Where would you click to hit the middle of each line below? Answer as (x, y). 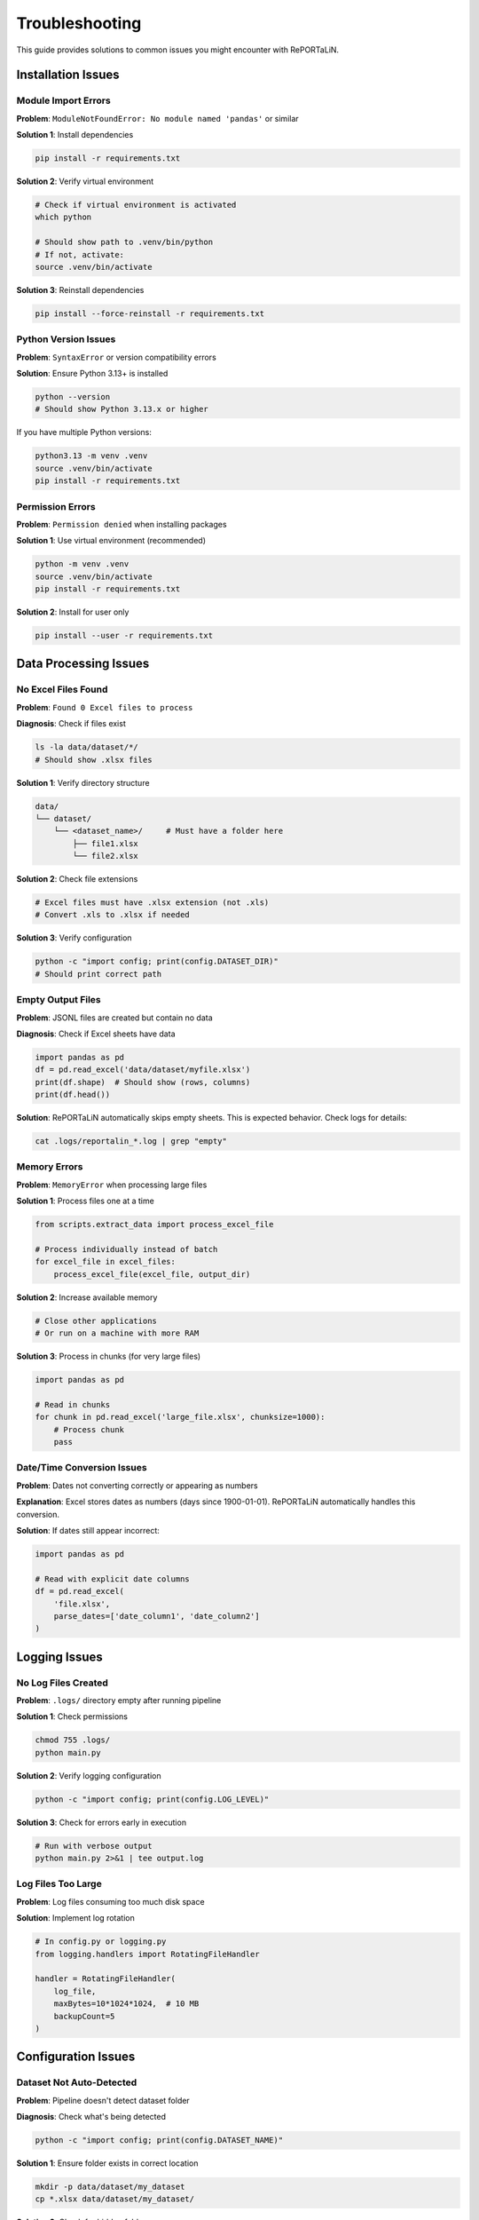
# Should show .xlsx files (94, 760)
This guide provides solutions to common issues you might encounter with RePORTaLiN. (178, 50)
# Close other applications (96, 1320)
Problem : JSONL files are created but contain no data (114, 1018)
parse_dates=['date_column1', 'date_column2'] (157, 1616)
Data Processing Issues (83, 664)
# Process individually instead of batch (126, 1249)
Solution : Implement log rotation (75, 1918)
